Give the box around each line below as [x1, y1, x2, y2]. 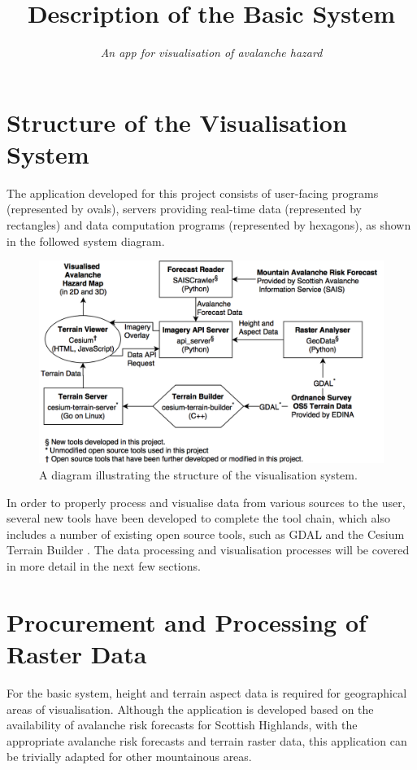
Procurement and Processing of [7, 605, 367, 638]
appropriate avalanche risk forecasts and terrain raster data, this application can [7, 732, 407, 749]
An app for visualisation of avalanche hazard [100, 44, 323, 61]
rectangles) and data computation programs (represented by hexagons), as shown [7, 217, 411, 234]
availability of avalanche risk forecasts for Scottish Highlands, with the [7, 716, 358, 733]
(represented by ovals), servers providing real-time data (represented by [7, 200, 363, 217]
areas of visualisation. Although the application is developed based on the [7, 700, 374, 717]
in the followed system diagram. [7, 232, 165, 249]
